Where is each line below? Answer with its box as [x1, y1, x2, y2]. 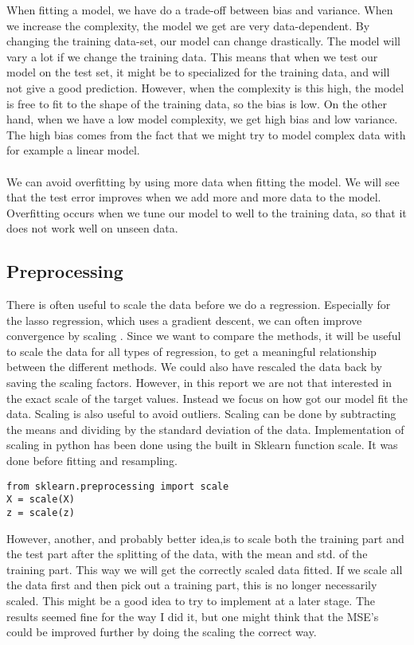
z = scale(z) [6, 506, 75, 518]
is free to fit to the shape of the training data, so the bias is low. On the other [6, 95, 388, 111]
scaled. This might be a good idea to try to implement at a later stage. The [6, 592, 376, 608]
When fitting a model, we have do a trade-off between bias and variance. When [6, 2, 393, 18]
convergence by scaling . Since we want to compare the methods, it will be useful [6, 327, 401, 344]
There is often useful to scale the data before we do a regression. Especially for [6, 296, 391, 313]
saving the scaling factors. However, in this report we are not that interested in [6, 374, 392, 391]
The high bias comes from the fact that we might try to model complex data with [6, 126, 406, 143]
